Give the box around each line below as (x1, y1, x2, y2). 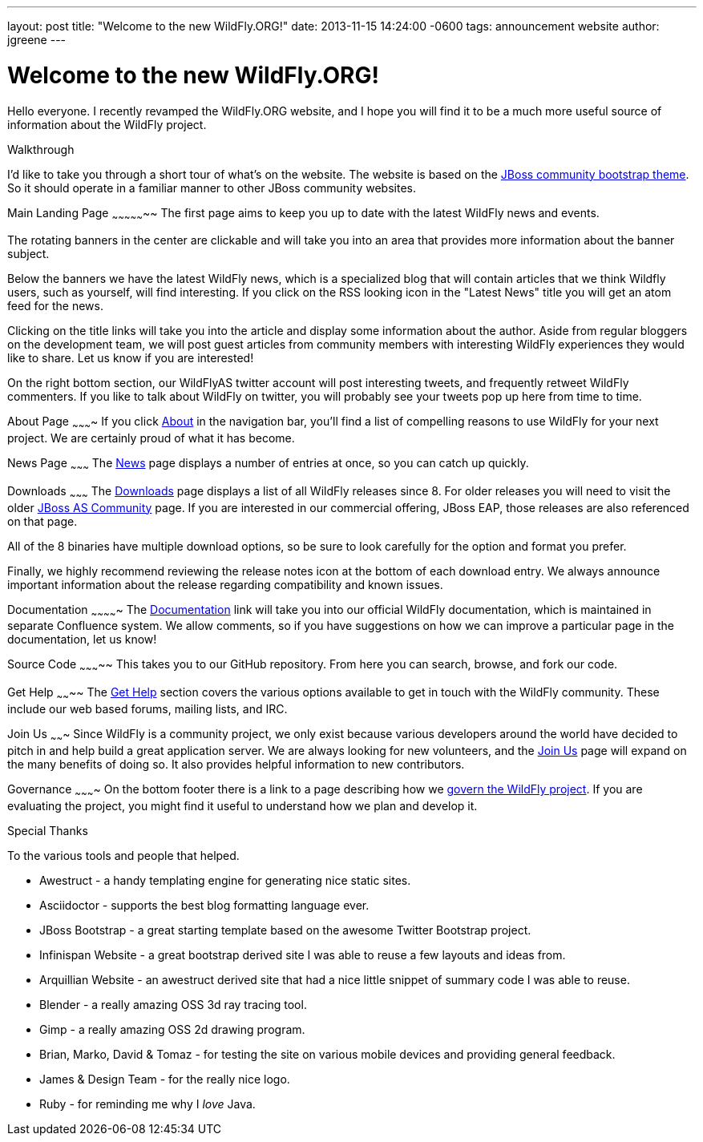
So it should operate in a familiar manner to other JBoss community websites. (7, 180, 416, 195)
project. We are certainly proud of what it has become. (7, 431, 295, 446)
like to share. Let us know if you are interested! (7, 351, 254, 365)
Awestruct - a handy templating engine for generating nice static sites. (39, 873, 411, 887)
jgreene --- (7, 33, 67, 46)
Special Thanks (7, 823, 88, 837)
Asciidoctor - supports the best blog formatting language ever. (39, 898, 370, 912)
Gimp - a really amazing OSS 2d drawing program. (39, 1022, 305, 1036)
